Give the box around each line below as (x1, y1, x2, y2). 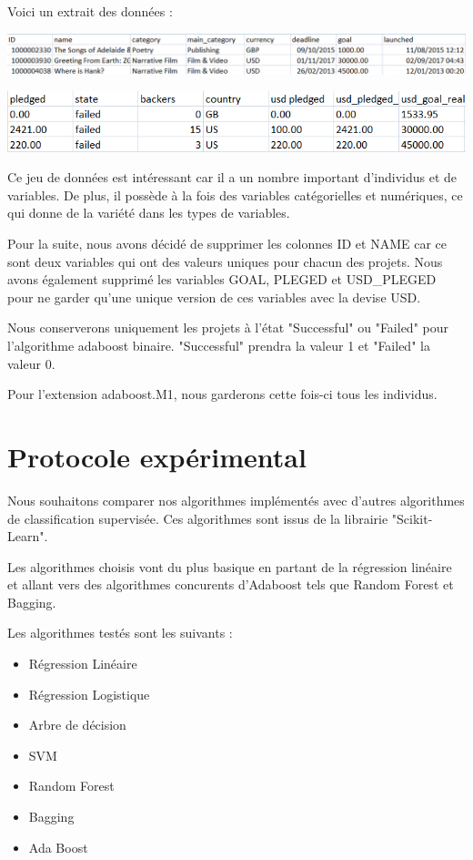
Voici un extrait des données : (7, 2, 173, 20)
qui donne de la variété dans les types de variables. (7, 203, 290, 222)
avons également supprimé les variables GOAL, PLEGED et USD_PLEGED (7, 270, 437, 289)
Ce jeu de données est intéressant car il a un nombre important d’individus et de (7, 168, 458, 187)
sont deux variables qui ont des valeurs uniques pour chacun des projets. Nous (7, 251, 443, 271)
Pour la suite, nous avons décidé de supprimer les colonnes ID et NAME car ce (7, 234, 447, 253)
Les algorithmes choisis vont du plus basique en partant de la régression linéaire (7, 557, 452, 576)
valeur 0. (7, 353, 55, 373)
